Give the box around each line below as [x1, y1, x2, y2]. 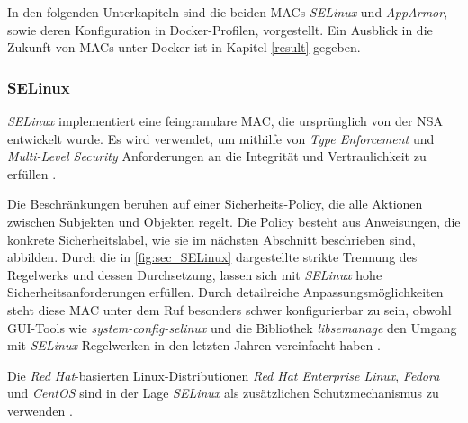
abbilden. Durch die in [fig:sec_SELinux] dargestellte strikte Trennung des [7, 247, 418, 266]
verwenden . [7, 400, 73, 419]
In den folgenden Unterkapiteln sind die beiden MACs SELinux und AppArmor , [7, 3, 448, 21]
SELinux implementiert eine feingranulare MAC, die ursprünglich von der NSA [7, 112, 443, 130]
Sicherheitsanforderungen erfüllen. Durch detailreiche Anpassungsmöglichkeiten [7, 283, 444, 301]
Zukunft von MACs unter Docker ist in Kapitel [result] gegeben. [7, 38, 361, 57]
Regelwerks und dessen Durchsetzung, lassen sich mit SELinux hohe [7, 265, 382, 283]
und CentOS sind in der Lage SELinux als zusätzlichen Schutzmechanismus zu [7, 383, 439, 402]
